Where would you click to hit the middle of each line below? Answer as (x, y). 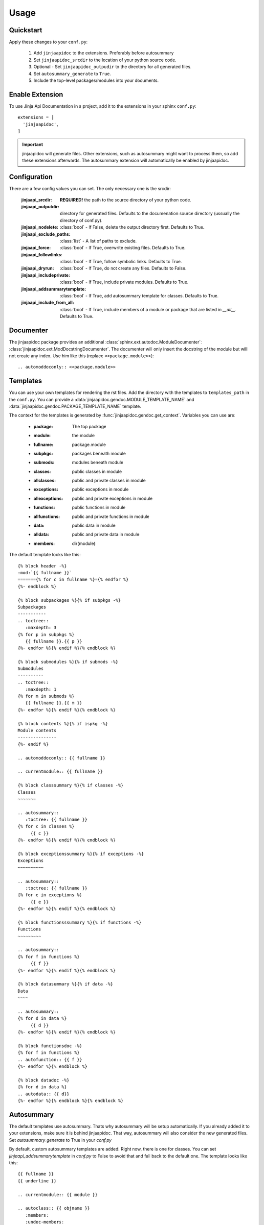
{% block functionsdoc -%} (50, 1046)
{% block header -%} (42, 566)
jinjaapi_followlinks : (42, 254)
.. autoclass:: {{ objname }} (54, 1208)
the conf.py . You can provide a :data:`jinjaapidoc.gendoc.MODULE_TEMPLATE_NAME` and (102, 399)
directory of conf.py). (81, 220)
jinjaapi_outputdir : (40, 206)
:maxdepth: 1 (41, 689)
